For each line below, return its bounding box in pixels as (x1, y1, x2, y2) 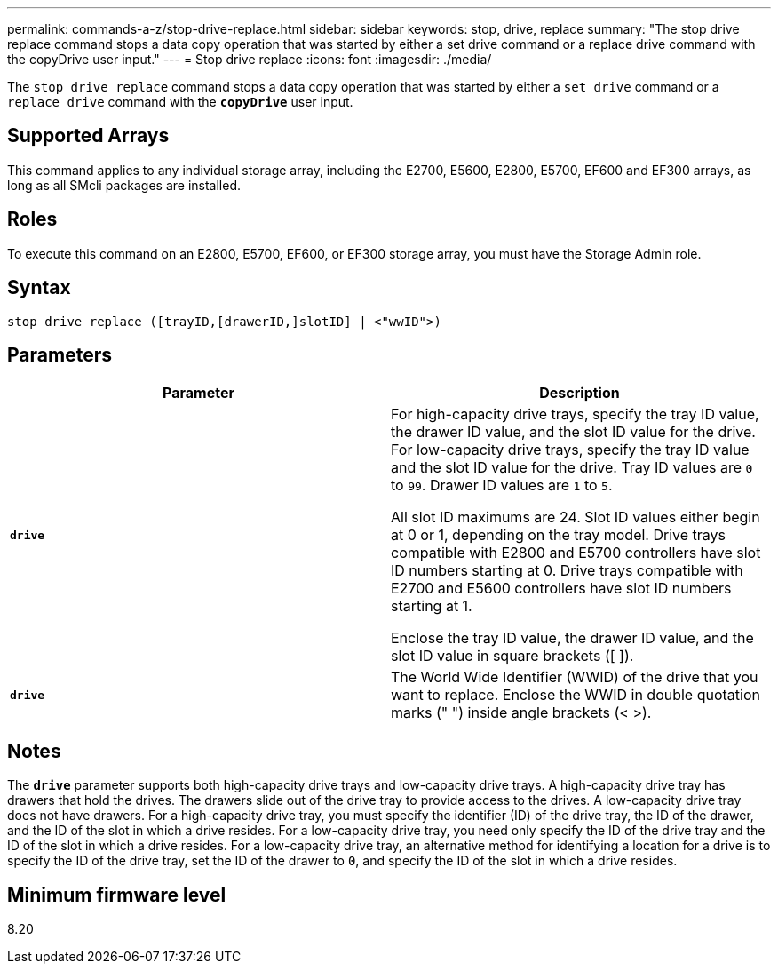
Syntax (7, 276, 71, 299)
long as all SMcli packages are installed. (7, 177, 241, 193)
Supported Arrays (7, 124, 170, 147)
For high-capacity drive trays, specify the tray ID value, (391, 405, 759, 424)
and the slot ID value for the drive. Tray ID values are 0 (391, 458, 753, 477)
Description (539, 384, 620, 402)
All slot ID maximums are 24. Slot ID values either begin (391, 508, 760, 527)
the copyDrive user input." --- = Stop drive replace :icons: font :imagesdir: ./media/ (7, 52, 492, 67)
